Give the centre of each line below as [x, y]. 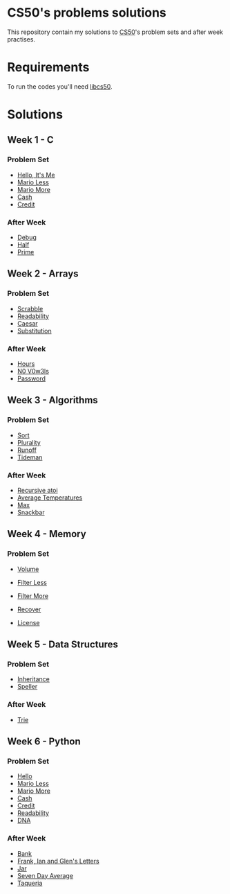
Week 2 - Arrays [43, 274]
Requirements [48, 68]
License [28, 622]
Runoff [27, 450]
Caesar [27, 323]
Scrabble [30, 308]
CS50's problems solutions [87, 13]
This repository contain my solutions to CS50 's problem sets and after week [115, 32]
